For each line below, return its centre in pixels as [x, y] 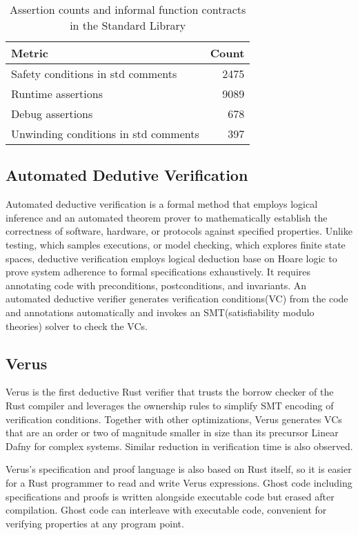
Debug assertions [52, 114]
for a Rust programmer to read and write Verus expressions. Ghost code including [179, 482]
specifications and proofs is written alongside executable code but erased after [170, 496]
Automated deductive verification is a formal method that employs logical [162, 204]
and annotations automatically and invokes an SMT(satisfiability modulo [160, 312]
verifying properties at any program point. [95, 523]
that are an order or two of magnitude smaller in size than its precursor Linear [172, 432]
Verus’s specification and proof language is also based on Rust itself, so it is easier [179, 469]
